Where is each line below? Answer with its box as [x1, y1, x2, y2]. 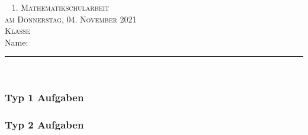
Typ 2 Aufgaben [5, 117, 84, 131]
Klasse [5, 24, 30, 37]
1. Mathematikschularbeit [11, 1, 110, 13]
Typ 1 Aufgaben [5, 89, 84, 104]
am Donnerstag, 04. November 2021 [5, 12, 137, 25]
